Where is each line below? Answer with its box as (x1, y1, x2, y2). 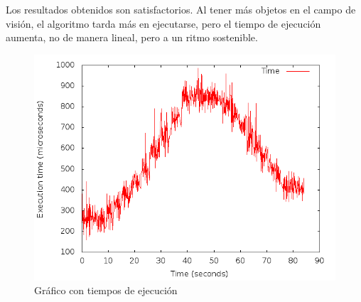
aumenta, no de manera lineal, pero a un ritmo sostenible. (6, 30, 258, 45)
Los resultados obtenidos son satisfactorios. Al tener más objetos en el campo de (6, 2, 356, 16)
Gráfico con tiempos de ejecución (34, 283, 178, 298)
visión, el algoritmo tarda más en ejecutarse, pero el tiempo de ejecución (6, 16, 321, 31)
